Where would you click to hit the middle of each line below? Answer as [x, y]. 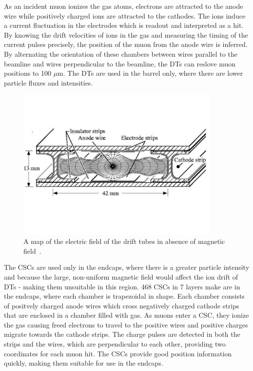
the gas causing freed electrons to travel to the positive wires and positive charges [126, 324]
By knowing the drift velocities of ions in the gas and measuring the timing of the [126, 34]
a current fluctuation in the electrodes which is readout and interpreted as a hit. [124, 25]
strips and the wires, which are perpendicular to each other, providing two [115, 344]
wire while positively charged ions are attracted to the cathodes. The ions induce [125, 15]
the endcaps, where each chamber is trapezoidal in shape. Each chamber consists [124, 296]
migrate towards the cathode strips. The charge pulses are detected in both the [122, 334]
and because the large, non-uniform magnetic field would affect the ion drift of [121, 276]
